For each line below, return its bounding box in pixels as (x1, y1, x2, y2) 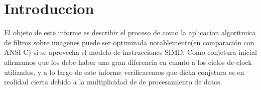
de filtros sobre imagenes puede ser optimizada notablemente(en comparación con (4, 37, 254, 47)
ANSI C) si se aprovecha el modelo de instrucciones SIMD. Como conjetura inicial (4, 47, 257, 57)
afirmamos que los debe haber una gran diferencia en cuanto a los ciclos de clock (4, 56, 252, 67)
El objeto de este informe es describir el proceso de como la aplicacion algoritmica (4, 27, 256, 38)
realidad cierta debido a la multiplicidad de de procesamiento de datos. (4, 76, 222, 87)
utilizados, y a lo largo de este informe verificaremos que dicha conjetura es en (4, 66, 244, 77)
